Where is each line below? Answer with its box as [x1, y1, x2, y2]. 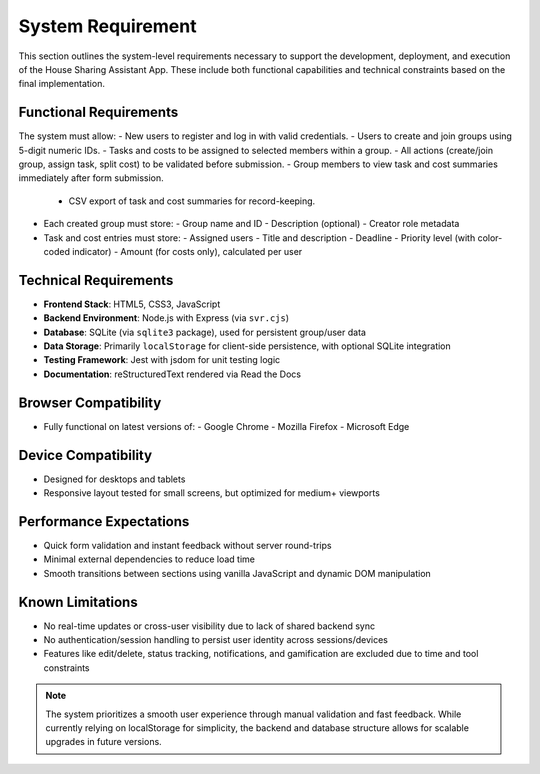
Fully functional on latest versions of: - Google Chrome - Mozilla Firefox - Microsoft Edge [43, 420, 410, 432]
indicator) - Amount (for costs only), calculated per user [71, 245, 303, 257]
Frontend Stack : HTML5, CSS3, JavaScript [43, 298, 221, 310]
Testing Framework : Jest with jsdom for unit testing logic [43, 354, 281, 366]
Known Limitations [18, 593, 139, 610]
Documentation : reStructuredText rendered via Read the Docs [43, 368, 302, 380]
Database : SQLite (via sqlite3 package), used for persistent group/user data [43, 326, 367, 338]
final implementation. [18, 78, 105, 90]
